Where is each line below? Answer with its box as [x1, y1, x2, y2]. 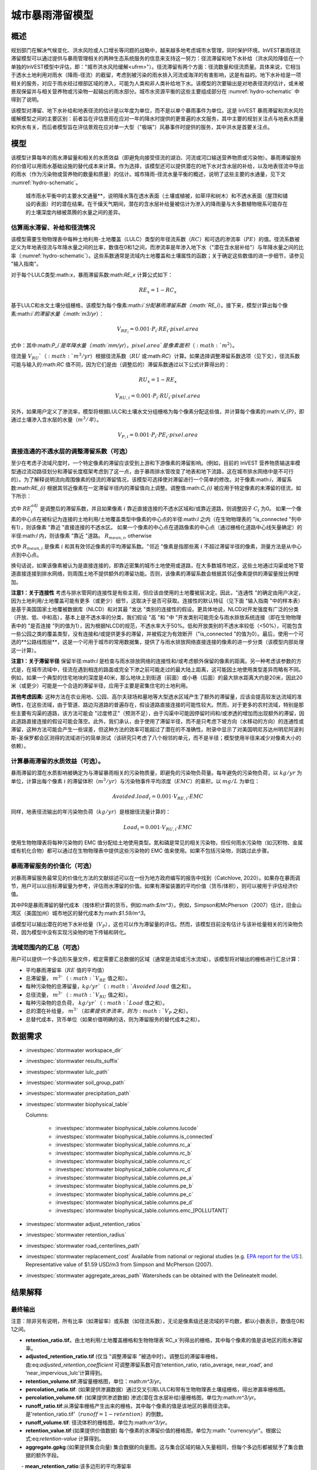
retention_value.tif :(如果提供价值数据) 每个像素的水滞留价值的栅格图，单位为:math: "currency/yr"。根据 [25, 1426, 276, 1434]
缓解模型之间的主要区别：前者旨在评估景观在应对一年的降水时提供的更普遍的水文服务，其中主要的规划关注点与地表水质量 [11, 115, 304, 122]
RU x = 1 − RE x [139, 376, 177, 385]
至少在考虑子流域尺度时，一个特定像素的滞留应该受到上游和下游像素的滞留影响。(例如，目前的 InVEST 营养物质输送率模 [11, 459, 301, 467]
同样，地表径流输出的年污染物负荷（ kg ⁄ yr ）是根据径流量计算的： [11, 808, 171, 816]
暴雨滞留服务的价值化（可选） [11, 862, 96, 870]
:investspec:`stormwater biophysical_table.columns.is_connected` [55, 1132, 214, 1140]
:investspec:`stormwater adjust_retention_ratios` [25, 1220, 142, 1227]
